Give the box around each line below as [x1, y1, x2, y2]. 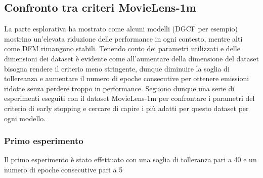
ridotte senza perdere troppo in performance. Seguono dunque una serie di [4, 83, 235, 93]
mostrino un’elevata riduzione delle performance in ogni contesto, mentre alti [4, 33, 243, 44]
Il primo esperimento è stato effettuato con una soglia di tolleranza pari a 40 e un [4, 154, 257, 165]
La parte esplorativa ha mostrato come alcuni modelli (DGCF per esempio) [4, 23, 238, 34]
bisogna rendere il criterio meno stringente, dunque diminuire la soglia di [4, 63, 230, 74]
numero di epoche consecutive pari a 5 [4, 164, 123, 174]
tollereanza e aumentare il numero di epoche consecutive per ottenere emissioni [4, 73, 249, 84]
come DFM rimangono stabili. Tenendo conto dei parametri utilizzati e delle [4, 43, 240, 54]
